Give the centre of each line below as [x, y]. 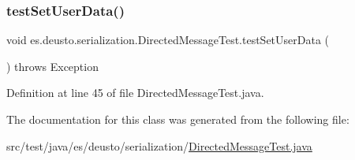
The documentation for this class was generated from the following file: [178, 119]
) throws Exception [52, 66]
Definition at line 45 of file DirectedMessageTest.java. [135, 93]
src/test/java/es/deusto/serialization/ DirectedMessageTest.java [159, 145]
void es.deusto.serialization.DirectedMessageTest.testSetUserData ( [168, 40]
